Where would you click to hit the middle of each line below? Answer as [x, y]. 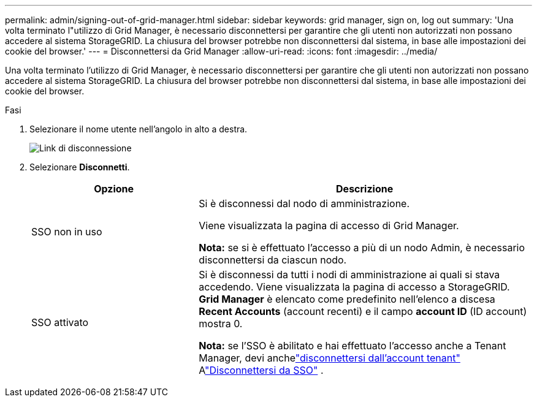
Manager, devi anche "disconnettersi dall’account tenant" [329, 358]
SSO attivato [60, 322]
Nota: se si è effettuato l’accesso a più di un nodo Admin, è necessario [362, 248]
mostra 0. [221, 324]
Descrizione [365, 189]
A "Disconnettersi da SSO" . [261, 370]
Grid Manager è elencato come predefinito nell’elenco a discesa [347, 299]
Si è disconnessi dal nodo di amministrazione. [304, 203]
